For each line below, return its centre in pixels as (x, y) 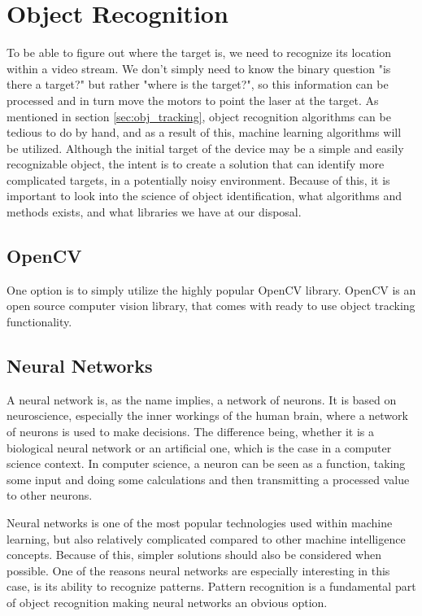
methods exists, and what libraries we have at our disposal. (154, 212)
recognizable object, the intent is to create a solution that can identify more (196, 164)
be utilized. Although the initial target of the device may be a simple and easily (205, 148)
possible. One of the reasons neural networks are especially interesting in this (198, 570)
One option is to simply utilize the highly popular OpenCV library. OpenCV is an (211, 289)
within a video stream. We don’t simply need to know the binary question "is (199, 68)
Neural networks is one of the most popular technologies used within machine (200, 522)
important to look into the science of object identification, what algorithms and (204, 196)
